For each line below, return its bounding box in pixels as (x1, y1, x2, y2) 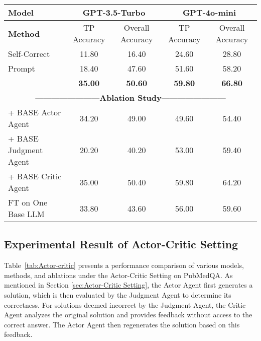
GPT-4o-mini (182, 7, 236, 18)
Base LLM (8, 208, 45, 220)
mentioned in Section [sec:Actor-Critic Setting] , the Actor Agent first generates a (4, 280, 253, 290)
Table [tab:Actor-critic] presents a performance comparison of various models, (4, 260, 244, 270)
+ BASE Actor (8, 106, 61, 118)
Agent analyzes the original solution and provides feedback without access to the (4, 309, 252, 320)
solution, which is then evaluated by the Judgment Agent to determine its (4, 289, 231, 300)
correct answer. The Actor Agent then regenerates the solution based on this (4, 319, 240, 329)
